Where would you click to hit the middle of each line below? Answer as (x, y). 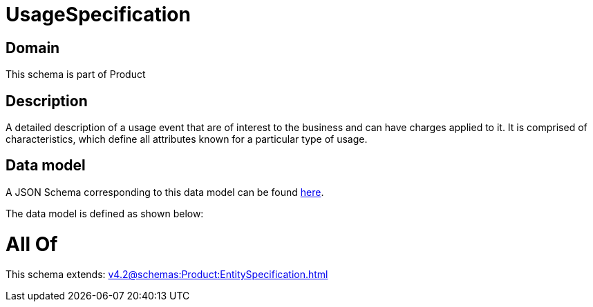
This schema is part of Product (76, 75)
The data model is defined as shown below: (105, 213)
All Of (32, 244)
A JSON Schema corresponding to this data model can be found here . (165, 192)
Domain (33, 48)
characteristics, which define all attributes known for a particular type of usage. (187, 139)
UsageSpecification (98, 14)
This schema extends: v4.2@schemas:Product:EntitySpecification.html (167, 275)
